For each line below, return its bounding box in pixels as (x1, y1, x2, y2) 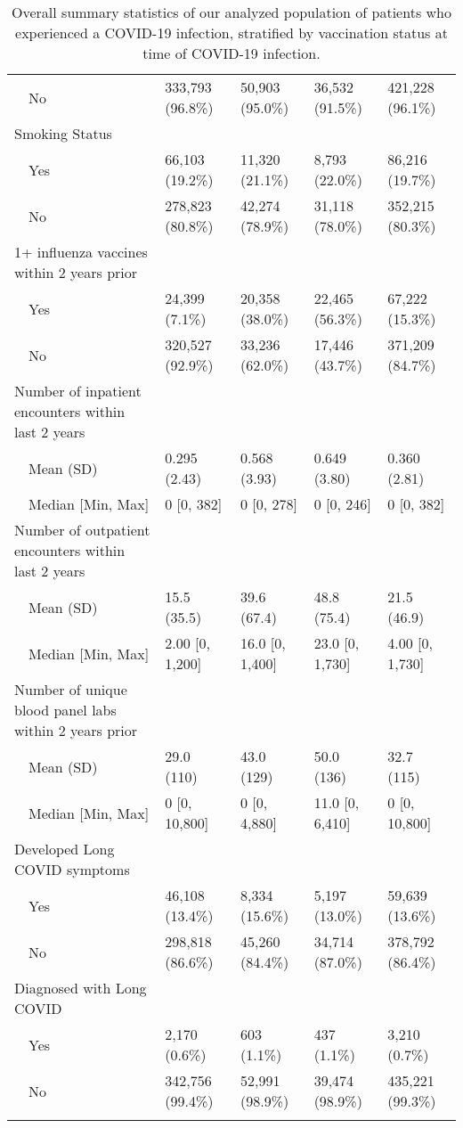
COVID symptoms (14, 859, 130, 879)
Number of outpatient (14, 519, 150, 540)
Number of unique (14, 679, 127, 699)
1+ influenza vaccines (14, 241, 148, 262)
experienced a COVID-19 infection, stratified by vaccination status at (15, 22, 448, 43)
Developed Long (14, 838, 115, 859)
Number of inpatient (14, 380, 142, 401)
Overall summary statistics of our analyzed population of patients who (12, 2, 451, 22)
